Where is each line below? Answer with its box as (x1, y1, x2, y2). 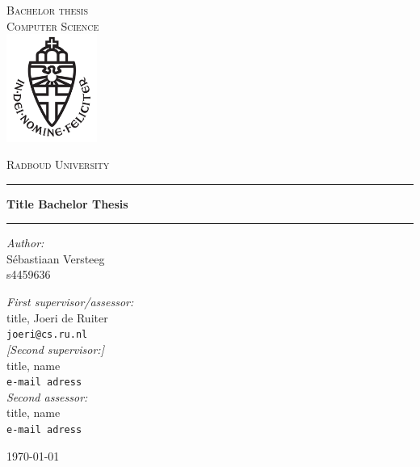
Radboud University (6, 156, 110, 173)
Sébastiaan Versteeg (6, 250, 105, 267)
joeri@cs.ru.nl (6, 329, 88, 341)
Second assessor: (6, 388, 88, 405)
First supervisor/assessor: (6, 293, 134, 310)
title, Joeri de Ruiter (6, 309, 108, 326)
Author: (6, 234, 44, 251)
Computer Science (6, 17, 99, 34)
